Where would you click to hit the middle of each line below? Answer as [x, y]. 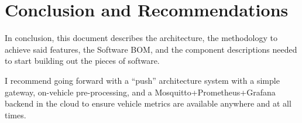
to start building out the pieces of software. [82, 61]
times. [16, 115]
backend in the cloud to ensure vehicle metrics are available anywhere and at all [148, 103]
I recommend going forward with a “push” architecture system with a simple [142, 80]
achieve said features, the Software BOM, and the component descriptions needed [151, 49]
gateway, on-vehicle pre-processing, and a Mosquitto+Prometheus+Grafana [140, 92]
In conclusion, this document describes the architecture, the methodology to [141, 38]
